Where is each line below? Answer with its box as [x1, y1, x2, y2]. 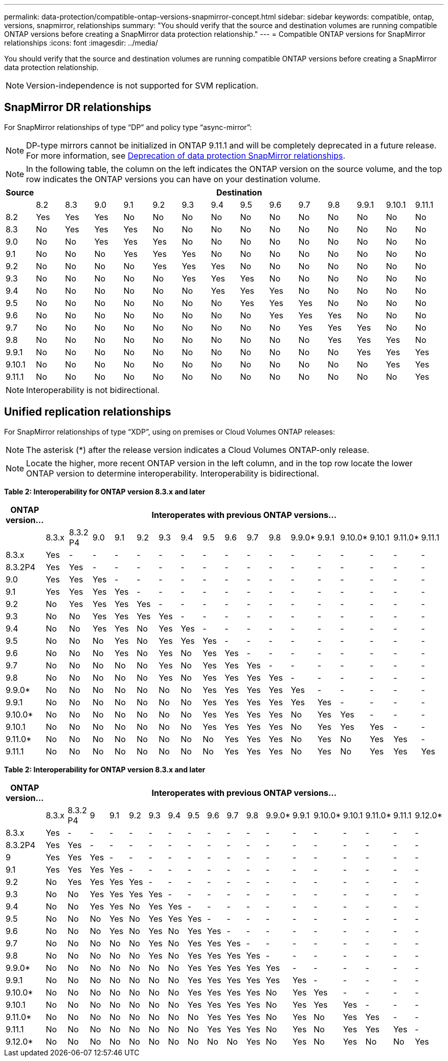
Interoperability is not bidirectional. [26, 384, 160, 395]
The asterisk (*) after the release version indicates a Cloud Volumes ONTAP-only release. [26, 444, 369, 455]
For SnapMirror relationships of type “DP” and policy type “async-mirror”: [4, 122, 252, 132]
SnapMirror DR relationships [4, 101, 151, 114]
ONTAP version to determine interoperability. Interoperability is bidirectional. [26, 468, 319, 479]
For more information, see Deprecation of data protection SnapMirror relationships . [26, 150, 346, 161]
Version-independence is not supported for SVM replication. [26, 80, 259, 91]
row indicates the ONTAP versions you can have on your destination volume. [26, 174, 321, 184]
